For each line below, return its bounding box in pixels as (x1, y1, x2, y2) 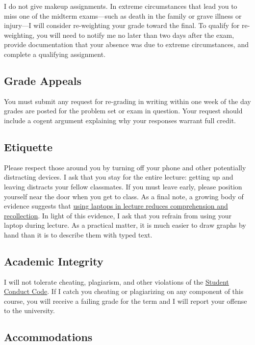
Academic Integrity (4, 253, 103, 268)
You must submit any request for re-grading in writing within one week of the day (4, 96, 251, 106)
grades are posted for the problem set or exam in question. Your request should (4, 106, 243, 116)
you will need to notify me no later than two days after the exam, (36, 29, 234, 40)
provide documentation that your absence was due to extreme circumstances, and (4, 39, 249, 50)
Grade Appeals (4, 73, 82, 88)
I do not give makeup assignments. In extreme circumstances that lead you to (4, 1, 237, 11)
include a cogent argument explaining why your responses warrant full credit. (4, 115, 236, 125)
